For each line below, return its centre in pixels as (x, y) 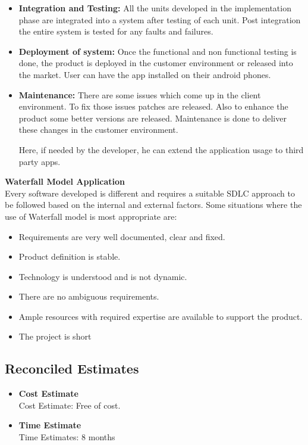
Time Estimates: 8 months (67, 437)
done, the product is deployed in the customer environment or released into (156, 63)
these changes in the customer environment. (98, 130)
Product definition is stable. (70, 256)
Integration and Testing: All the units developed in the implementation (155, 8)
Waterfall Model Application (65, 181)
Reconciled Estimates (72, 368)
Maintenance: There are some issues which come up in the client (140, 94)
